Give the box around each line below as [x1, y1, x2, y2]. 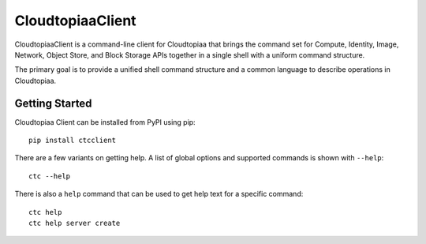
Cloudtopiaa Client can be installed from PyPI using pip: [14, 117, 196, 126]
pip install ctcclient [28, 136, 117, 145]
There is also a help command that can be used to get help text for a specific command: [14, 190, 304, 199]
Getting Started [14, 96, 92, 110]
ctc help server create [28, 218, 121, 227]
